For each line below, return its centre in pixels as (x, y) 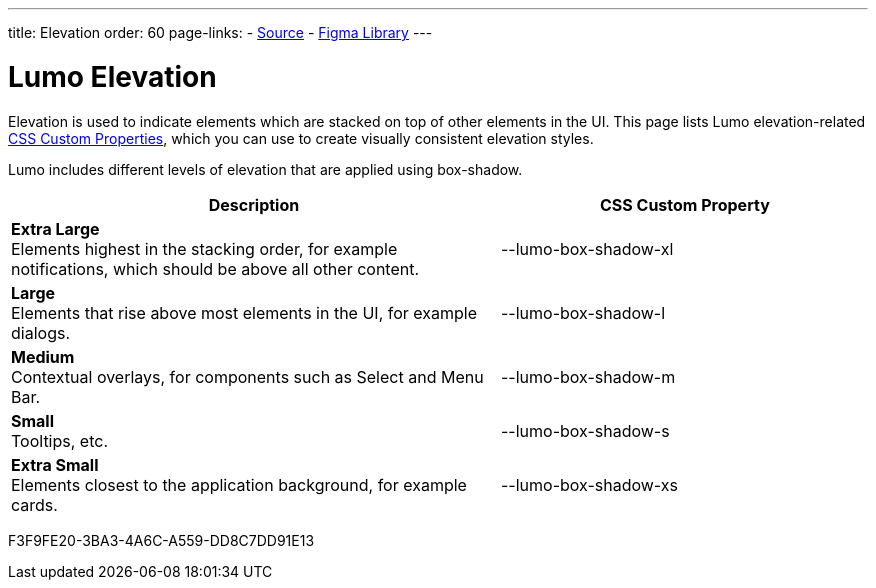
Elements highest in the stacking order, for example (204, 248)
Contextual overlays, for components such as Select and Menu (247, 376)
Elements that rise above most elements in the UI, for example (244, 312)
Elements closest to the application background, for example (239, 484)
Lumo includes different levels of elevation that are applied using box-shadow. (265, 169)
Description (254, 204)
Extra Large (55, 228)
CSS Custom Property (684, 204)
